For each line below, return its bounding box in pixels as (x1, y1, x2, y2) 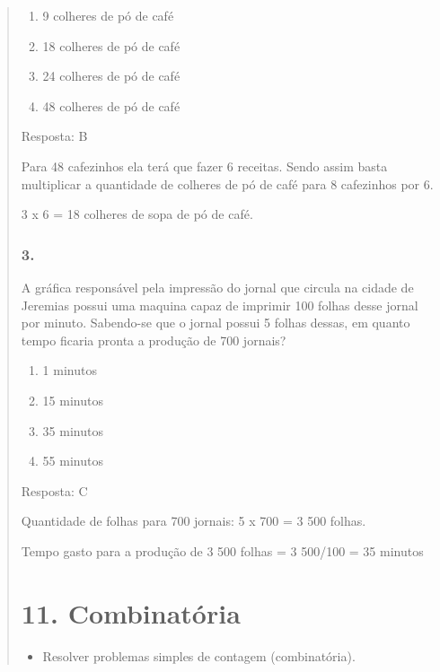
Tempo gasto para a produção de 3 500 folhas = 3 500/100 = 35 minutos (21, 541, 424, 560)
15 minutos (42, 390, 103, 409)
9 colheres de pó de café (42, 6, 174, 24)
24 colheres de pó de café (42, 66, 180, 85)
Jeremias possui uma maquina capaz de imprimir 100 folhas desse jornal (21, 295, 418, 314)
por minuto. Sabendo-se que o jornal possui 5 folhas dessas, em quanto (21, 313, 410, 332)
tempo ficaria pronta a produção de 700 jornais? (21, 330, 286, 349)
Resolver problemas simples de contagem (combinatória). (42, 646, 356, 665)
